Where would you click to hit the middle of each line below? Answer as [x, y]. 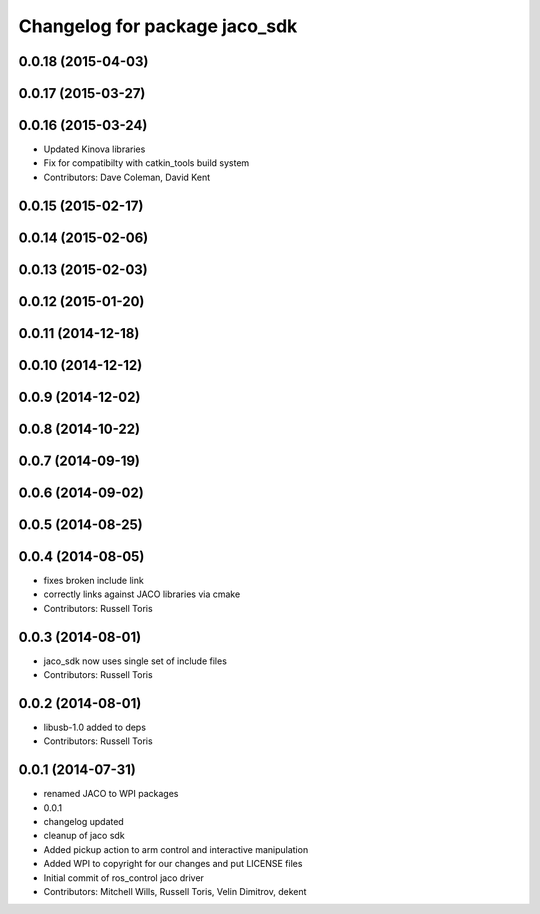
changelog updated [83, 822]
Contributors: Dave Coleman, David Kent [126, 177]
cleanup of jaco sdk [84, 836]
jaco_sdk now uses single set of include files [135, 661]
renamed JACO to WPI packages [111, 794]
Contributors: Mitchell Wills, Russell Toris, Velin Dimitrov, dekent [175, 891]
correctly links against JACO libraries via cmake [142, 594]
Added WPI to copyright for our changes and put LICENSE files [173, 864]
